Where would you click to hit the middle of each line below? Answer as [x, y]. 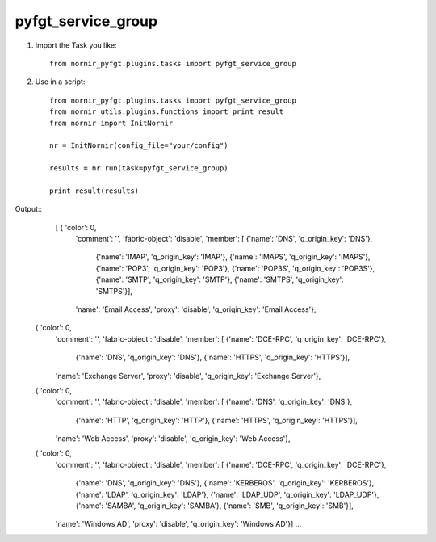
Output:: [29, 209]
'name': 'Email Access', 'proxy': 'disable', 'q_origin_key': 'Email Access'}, [196, 309]
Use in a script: [60, 82]
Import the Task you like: [76, 45]
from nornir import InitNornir [111, 123]
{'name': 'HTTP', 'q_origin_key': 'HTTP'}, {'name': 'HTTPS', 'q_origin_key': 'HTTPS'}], [217, 420]
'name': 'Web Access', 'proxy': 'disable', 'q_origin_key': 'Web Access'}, [173, 439]
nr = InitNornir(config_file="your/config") [139, 146]
